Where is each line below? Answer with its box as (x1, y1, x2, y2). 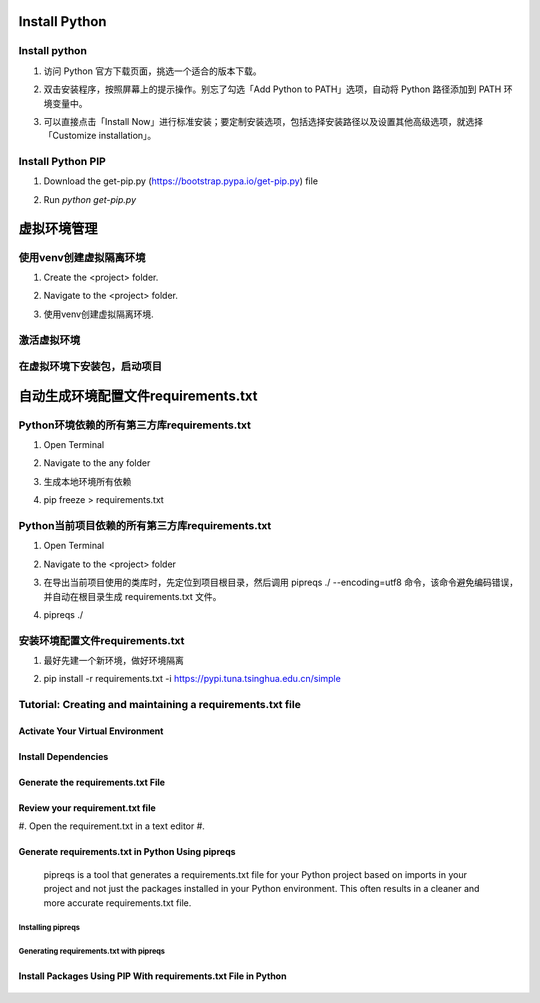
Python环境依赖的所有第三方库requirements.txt (18, 418, 252, 432)
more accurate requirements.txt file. (43, 896, 192, 909)
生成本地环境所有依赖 (43, 475, 132, 487)
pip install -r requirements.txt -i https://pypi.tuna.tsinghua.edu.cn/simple (43, 673, 342, 685)
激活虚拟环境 (18, 333, 81, 347)
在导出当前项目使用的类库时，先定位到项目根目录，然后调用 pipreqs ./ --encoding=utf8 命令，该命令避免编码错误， (43, 576, 519, 589)
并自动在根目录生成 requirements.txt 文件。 (43, 590, 222, 602)
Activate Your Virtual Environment (18, 725, 164, 737)
